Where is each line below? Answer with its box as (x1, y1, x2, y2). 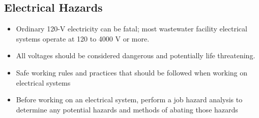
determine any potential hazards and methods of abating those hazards (16, 104, 238, 114)
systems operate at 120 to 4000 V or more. (16, 33, 150, 44)
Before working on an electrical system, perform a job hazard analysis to (16, 94, 243, 105)
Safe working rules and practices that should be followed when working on (16, 67, 248, 77)
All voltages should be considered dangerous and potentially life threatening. (16, 50, 255, 61)
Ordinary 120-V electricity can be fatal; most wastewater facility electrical (16, 23, 247, 34)
